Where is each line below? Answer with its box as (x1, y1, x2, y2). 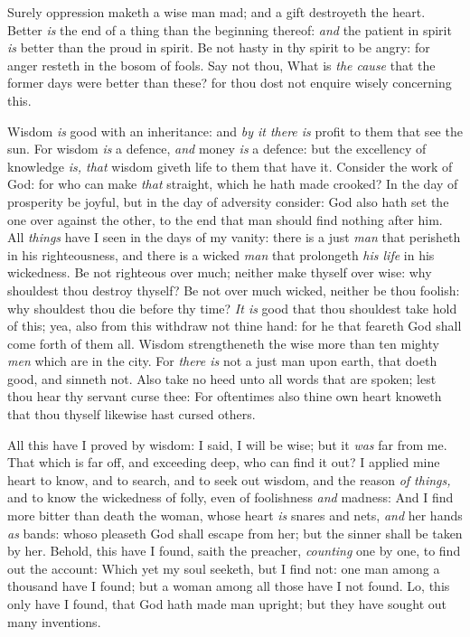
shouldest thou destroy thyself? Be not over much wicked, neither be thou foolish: (7, 280, 460, 299)
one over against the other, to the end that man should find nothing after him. (7, 210, 443, 229)
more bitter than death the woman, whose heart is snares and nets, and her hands (7, 506, 463, 525)
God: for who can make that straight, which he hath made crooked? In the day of (7, 174, 458, 193)
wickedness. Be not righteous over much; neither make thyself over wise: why (7, 263, 432, 282)
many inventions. (7, 612, 101, 631)
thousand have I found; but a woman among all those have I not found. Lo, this (7, 576, 450, 595)
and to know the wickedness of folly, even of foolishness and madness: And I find (7, 488, 454, 507)
